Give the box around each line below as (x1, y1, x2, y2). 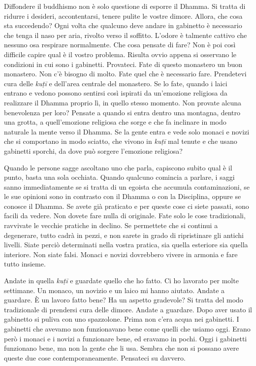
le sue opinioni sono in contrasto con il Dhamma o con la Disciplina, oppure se (4, 191, 241, 201)
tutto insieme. (4, 259, 46, 269)
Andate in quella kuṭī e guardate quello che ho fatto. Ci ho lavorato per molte (4, 275, 239, 286)
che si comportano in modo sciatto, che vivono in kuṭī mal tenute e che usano (4, 136, 237, 146)
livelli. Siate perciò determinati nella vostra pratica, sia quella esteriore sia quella (4, 239, 248, 250)
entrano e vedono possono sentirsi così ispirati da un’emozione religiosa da (4, 88, 227, 98)
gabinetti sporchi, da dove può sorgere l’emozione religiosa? (4, 145, 183, 156)
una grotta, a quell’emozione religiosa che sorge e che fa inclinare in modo (4, 117, 226, 127)
